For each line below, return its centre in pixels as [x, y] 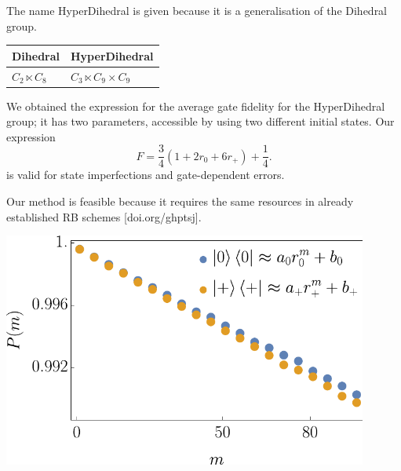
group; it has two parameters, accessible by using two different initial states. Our [200, 121]
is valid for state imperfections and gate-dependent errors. [146, 175]
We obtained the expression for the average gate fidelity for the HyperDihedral [196, 106]
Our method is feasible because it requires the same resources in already [180, 201]
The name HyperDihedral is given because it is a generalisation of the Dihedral [197, 10]
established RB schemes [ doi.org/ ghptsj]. [104, 216]
